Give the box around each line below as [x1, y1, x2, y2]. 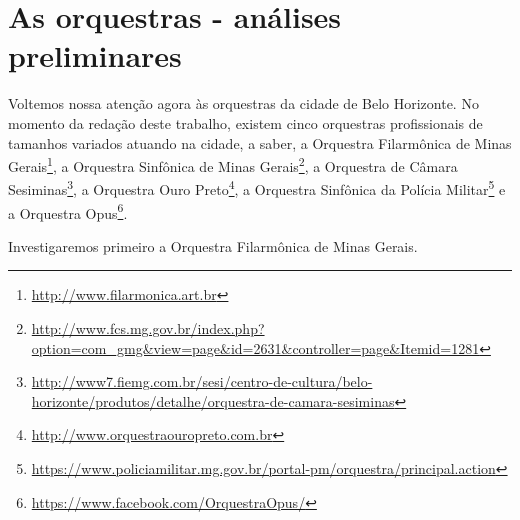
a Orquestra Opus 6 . [8, 199, 128, 223]
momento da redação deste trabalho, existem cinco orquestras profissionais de [8, 112, 483, 133]
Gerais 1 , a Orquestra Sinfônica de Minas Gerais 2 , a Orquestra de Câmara [8, 153, 458, 176]
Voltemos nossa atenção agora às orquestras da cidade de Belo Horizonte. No [8, 93, 479, 114]
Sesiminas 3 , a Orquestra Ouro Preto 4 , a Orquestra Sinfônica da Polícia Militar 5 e [8, 176, 506, 199]
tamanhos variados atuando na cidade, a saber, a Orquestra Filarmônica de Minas [8, 132, 512, 153]
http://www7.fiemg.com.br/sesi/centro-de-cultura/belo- [31, 371, 373, 392]
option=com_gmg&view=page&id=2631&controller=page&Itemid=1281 [31, 337, 480, 358]
